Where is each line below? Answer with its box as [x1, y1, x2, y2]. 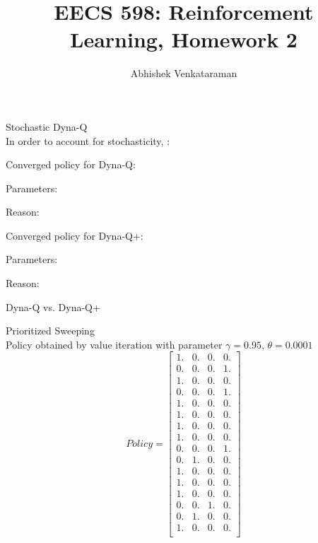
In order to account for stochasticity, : [6, 133, 170, 148]
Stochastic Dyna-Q [6, 119, 88, 134]
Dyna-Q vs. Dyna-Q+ [6, 299, 100, 314]
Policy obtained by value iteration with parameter [6, 337, 223, 351]
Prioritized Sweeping [6, 323, 95, 338]
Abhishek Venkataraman [130, 66, 237, 81]
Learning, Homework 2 [70, 25, 298, 54]
